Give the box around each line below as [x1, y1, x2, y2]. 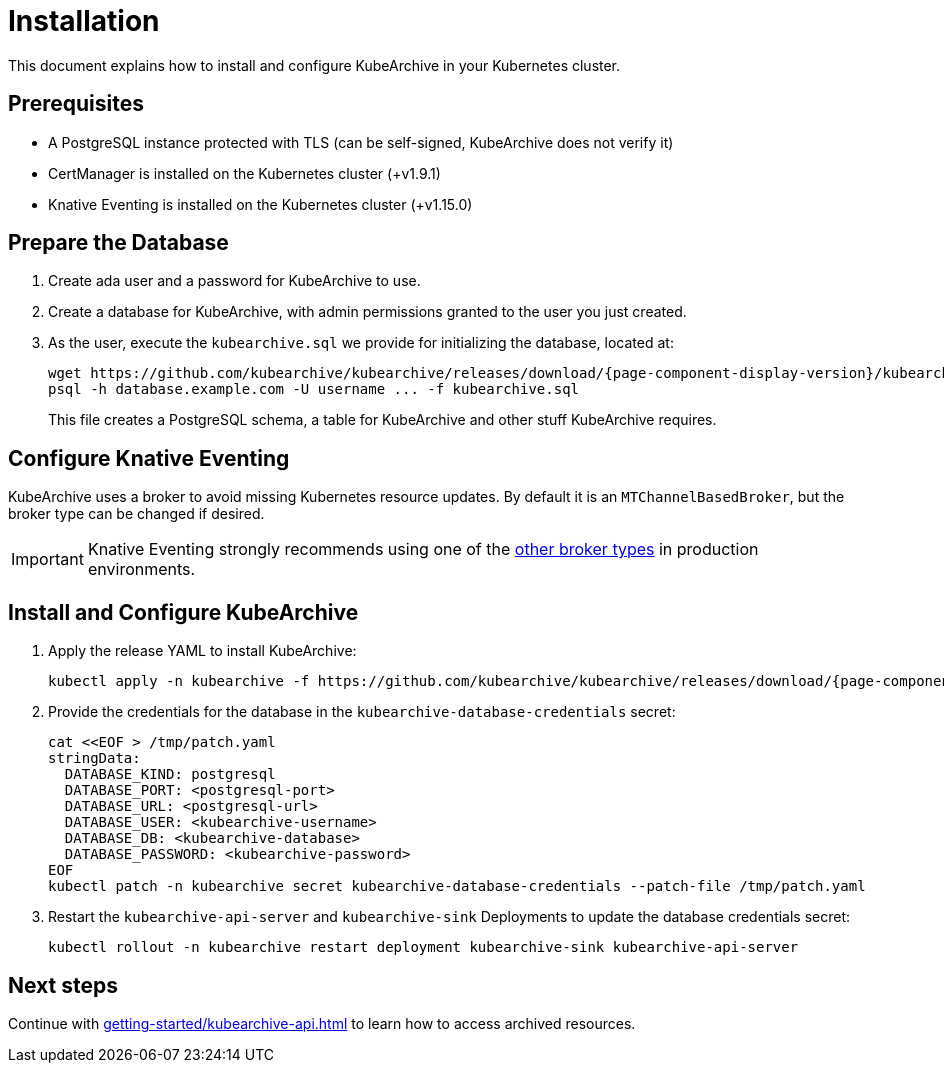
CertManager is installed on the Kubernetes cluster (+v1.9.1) [48, 164, 441, 182]
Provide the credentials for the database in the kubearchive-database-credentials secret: [48, 703, 676, 721]
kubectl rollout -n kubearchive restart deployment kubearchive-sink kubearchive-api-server [48, 939, 799, 956]
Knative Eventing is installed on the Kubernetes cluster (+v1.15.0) [48, 195, 473, 213]
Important [11, 549, 84, 570]
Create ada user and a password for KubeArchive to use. [48, 272, 421, 290]
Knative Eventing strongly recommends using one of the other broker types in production [87, 539, 759, 560]
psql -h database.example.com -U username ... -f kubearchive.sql [48, 381, 580, 398]
